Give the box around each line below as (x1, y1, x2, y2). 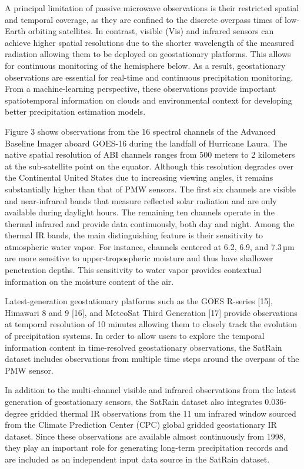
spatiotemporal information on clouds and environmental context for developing (5, 94, 292, 106)
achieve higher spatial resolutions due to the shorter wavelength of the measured (5, 36, 295, 48)
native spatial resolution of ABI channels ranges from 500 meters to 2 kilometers (5, 148, 295, 161)
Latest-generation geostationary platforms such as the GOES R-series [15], (5, 295, 273, 307)
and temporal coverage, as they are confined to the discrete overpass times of (5, 13, 282, 25)
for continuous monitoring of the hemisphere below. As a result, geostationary (5, 59, 286, 71)
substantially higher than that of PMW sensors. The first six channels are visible (5, 182, 296, 195)
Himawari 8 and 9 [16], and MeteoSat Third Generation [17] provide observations (5, 306, 298, 318)
